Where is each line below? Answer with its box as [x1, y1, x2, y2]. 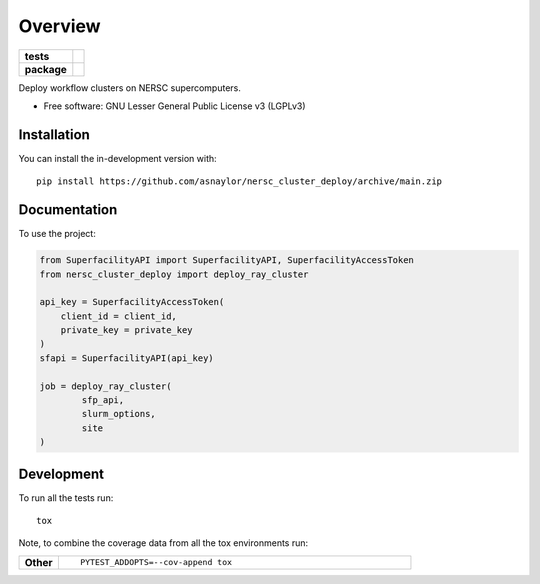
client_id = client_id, [60, 310, 177, 322]
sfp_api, [81, 395, 125, 406]
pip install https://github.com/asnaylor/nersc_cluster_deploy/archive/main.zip [36, 176, 443, 187]
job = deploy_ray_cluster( [39, 380, 172, 392]
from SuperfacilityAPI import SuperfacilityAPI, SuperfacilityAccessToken [39, 255, 415, 266]
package [24, 62, 67, 76]
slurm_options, [81, 408, 157, 420]
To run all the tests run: [18, 491, 114, 504]
